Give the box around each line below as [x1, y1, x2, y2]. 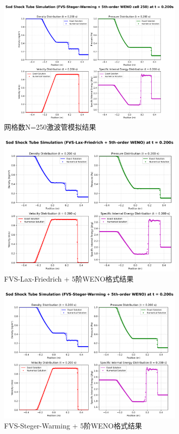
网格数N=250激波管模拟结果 [4, 122, 96, 132]
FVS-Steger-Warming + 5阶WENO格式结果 [4, 420, 142, 430]
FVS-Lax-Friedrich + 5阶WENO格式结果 [4, 273, 134, 284]
